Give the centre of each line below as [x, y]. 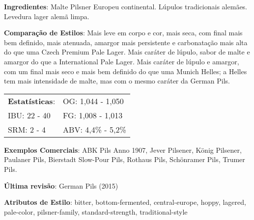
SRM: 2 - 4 [27, 129]
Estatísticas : [32, 101]
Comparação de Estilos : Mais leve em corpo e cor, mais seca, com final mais [123, 33]
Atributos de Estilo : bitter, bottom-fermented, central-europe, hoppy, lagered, [125, 202]
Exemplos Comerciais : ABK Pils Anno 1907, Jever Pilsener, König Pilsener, [123, 150]
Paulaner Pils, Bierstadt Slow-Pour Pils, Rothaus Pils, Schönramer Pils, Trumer [125, 159]
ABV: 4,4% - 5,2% [95, 129]
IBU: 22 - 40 [29, 115]
